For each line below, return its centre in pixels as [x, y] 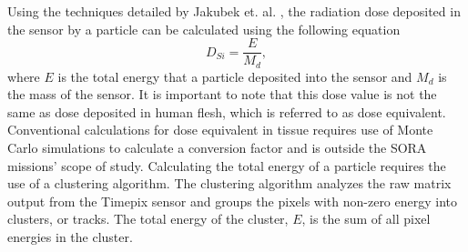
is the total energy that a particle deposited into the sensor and [235, 76]
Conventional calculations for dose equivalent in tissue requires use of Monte [220, 130]
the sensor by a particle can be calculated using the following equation [204, 29]
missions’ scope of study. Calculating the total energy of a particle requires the [227, 165]
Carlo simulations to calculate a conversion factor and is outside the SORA [217, 148]
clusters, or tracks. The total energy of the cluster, [148, 219]
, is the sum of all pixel [366, 219]
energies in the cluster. [70, 237]
